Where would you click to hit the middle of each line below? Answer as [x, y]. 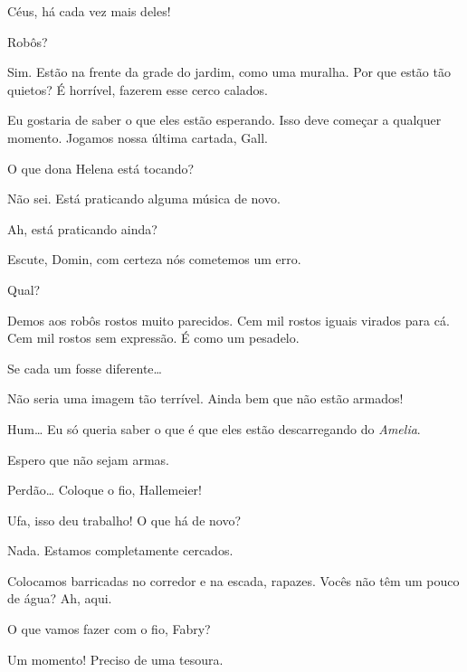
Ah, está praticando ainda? [82, 228]
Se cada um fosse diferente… [85, 368]
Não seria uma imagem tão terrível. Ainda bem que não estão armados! [205, 398]
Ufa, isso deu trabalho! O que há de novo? [124, 520]
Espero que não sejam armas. [88, 459]
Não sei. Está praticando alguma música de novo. [144, 199]
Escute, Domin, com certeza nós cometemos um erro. [154, 259]
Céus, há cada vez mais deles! [89, 11]
